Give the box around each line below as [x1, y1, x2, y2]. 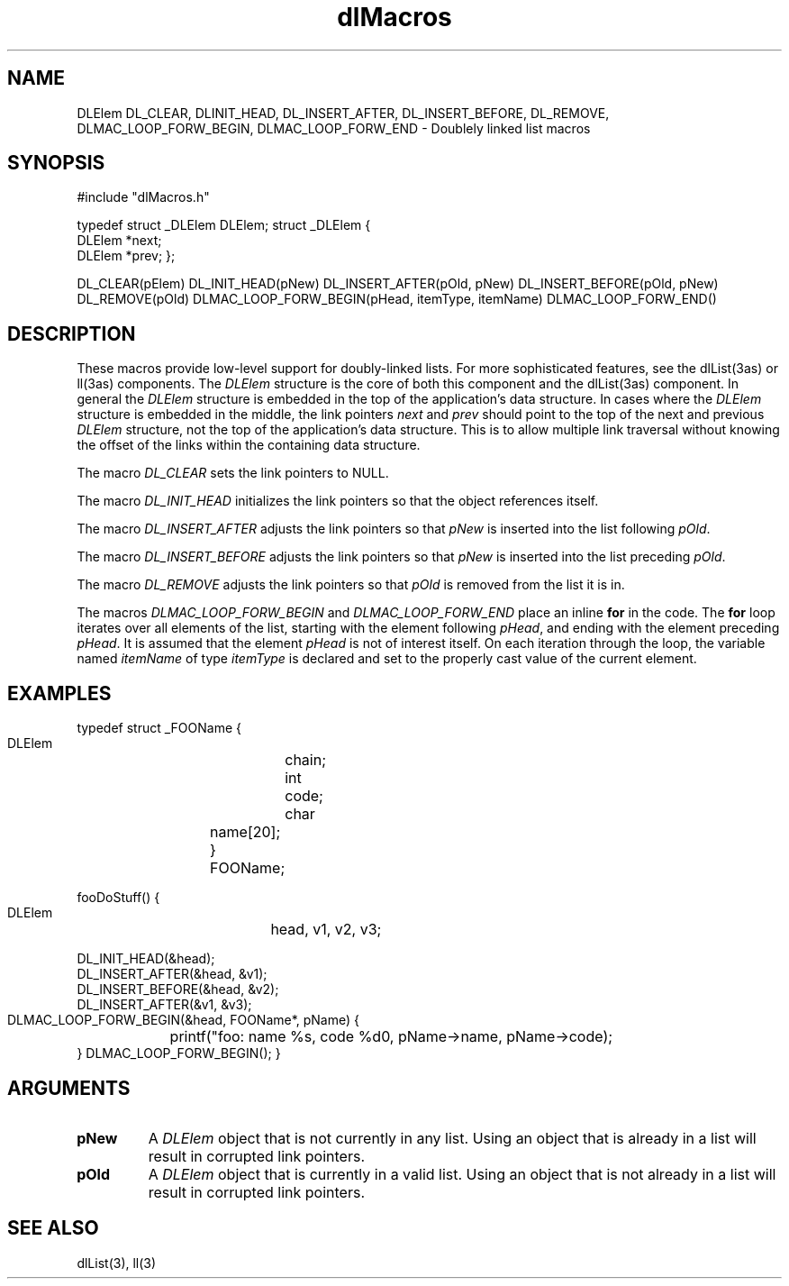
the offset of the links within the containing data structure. [77, 437, 421, 453]
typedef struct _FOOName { [77, 720, 242, 736]
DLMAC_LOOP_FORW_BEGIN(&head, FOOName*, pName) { [7, 1012, 360, 1028]
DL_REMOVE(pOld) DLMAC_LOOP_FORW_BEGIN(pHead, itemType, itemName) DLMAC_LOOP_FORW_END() [77, 291, 717, 307]
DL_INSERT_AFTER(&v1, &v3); [77, 997, 252, 1013]
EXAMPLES [7, 681, 112, 705]
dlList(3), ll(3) [77, 1254, 157, 1271]
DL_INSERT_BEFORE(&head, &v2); [77, 981, 279, 998]
